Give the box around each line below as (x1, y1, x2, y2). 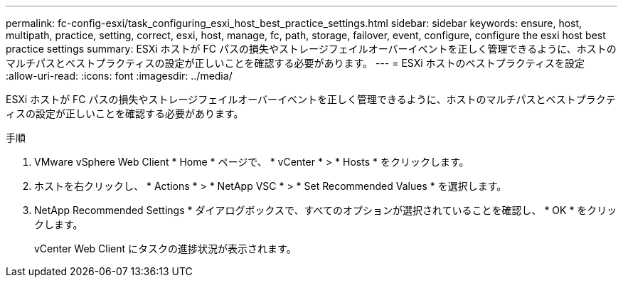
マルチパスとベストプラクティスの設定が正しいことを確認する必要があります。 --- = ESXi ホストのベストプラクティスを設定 (6, 57, 585, 69)
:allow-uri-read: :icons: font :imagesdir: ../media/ (6, 70, 233, 82)
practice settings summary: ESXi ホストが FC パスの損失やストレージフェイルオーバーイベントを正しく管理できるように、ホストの (6, 43, 617, 55)
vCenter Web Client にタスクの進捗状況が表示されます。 (34, 242, 297, 255)
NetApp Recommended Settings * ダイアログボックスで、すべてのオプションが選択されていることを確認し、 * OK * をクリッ (34, 204, 617, 216)
